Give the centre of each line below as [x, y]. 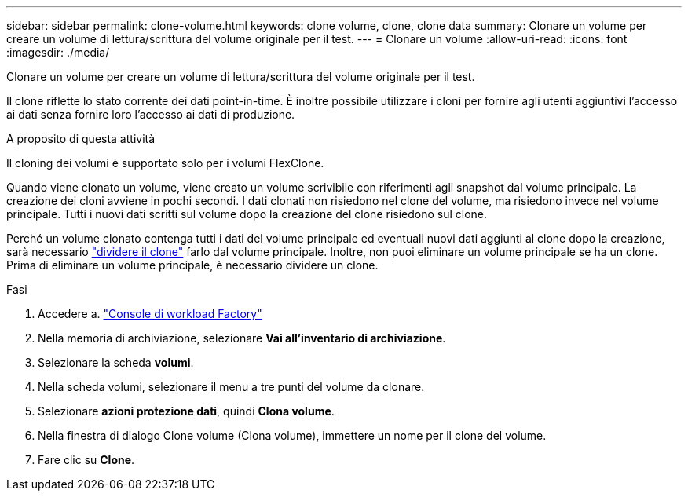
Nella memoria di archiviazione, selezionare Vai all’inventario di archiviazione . [242, 338]
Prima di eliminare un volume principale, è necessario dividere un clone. [192, 265]
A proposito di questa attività [81, 139]
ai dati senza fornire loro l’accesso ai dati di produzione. [151, 114]
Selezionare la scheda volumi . [116, 362]
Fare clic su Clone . [86, 460]
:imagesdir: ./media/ [58, 52]
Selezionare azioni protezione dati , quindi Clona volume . [186, 411]
